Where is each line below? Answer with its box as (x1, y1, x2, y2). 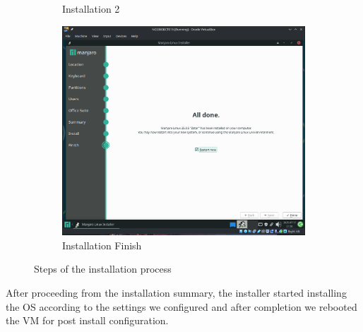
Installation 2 (62, 1, 120, 16)
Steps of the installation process (34, 261, 172, 276)
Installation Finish (62, 237, 142, 252)
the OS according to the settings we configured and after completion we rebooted (6, 299, 357, 314)
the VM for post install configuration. (6, 313, 169, 328)
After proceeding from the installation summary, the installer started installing (6, 285, 347, 300)
